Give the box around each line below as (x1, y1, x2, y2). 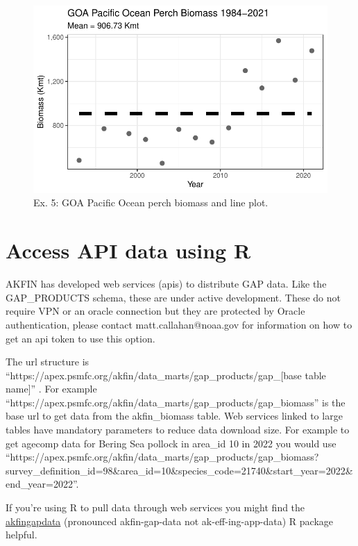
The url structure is (6, 354, 89, 369)
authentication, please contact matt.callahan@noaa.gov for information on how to (6, 317, 352, 331)
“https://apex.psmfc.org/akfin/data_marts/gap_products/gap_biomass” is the (6, 395, 346, 409)
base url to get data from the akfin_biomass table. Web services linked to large (6, 408, 343, 423)
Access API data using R (6, 236, 251, 265)
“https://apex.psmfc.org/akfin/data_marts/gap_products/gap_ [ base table (6, 367, 326, 382)
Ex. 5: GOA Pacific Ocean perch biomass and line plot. (33, 195, 268, 210)
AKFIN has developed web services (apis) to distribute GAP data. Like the (6, 276, 327, 291)
